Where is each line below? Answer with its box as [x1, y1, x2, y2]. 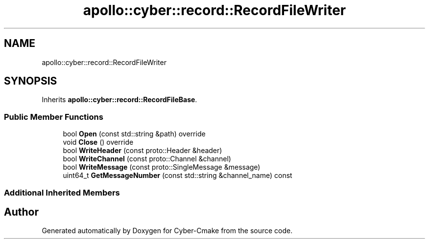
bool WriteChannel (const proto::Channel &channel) [63, 155, 231, 163]
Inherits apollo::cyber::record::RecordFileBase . [42, 95, 197, 104]
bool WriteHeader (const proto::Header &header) [63, 146, 222, 155]
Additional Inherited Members [4, 187, 120, 198]
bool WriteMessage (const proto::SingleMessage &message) [63, 163, 261, 172]
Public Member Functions [4, 111, 103, 122]
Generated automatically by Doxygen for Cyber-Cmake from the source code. [42, 226, 293, 235]
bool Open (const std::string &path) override [63, 130, 206, 138]
